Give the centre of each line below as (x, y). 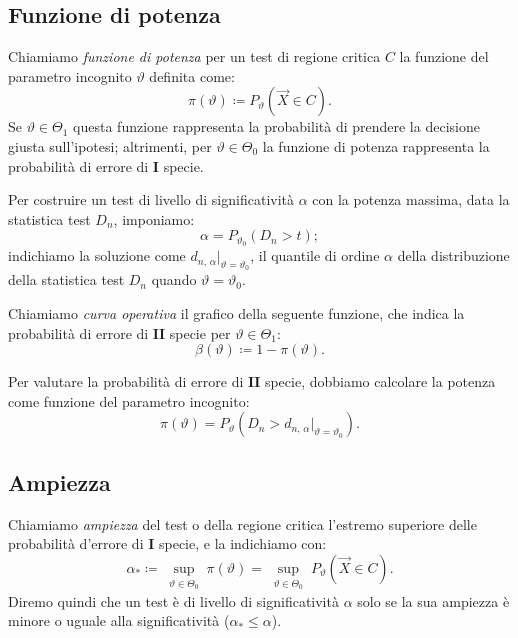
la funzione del (444, 56)
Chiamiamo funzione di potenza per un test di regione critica (194, 56)
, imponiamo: (154, 218)
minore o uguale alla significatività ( (119, 620)
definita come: (192, 75)
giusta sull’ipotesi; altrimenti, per (110, 145)
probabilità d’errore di (76, 543)
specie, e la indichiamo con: (242, 543)
